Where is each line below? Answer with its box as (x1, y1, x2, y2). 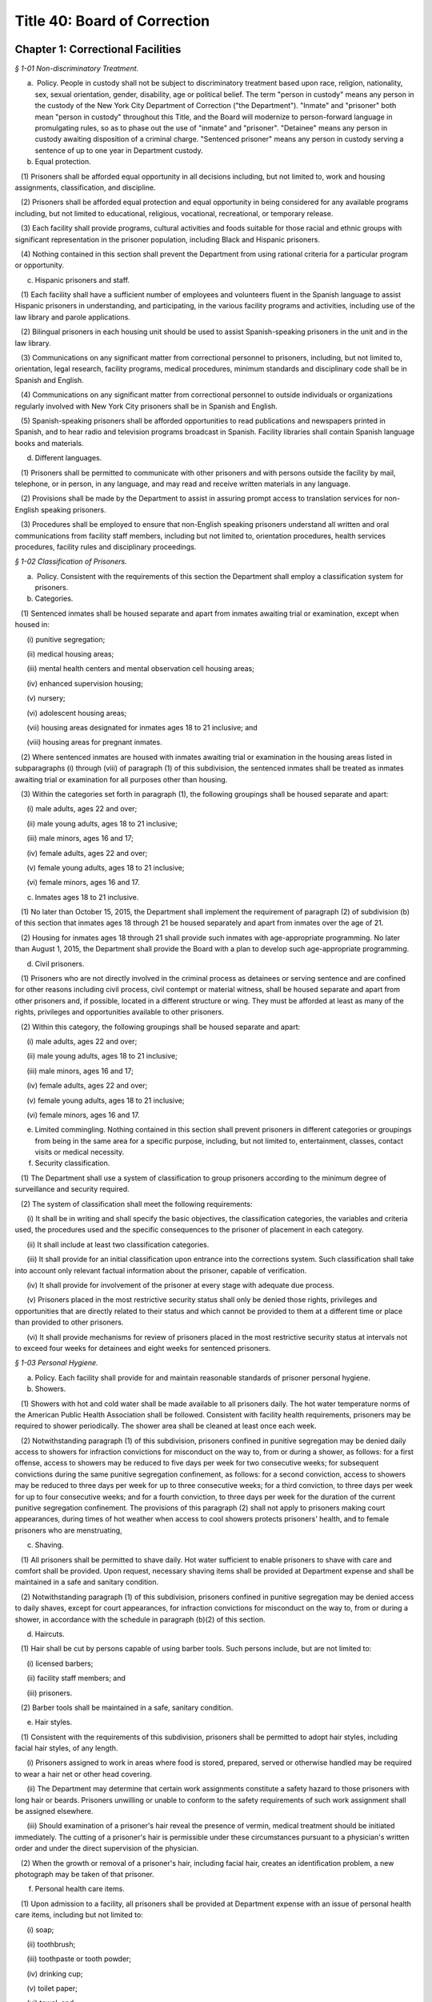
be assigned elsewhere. (14, 1807, 94, 1816)
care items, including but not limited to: (14, 1910, 143, 1920)
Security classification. (34, 1158, 110, 1168)
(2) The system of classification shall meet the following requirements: (20, 1199, 253, 1208)
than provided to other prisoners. (14, 1317, 124, 1327)
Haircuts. (34, 1629, 65, 1638)
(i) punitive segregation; (26, 634, 106, 644)
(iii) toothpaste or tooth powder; (26, 1954, 132, 1964)
